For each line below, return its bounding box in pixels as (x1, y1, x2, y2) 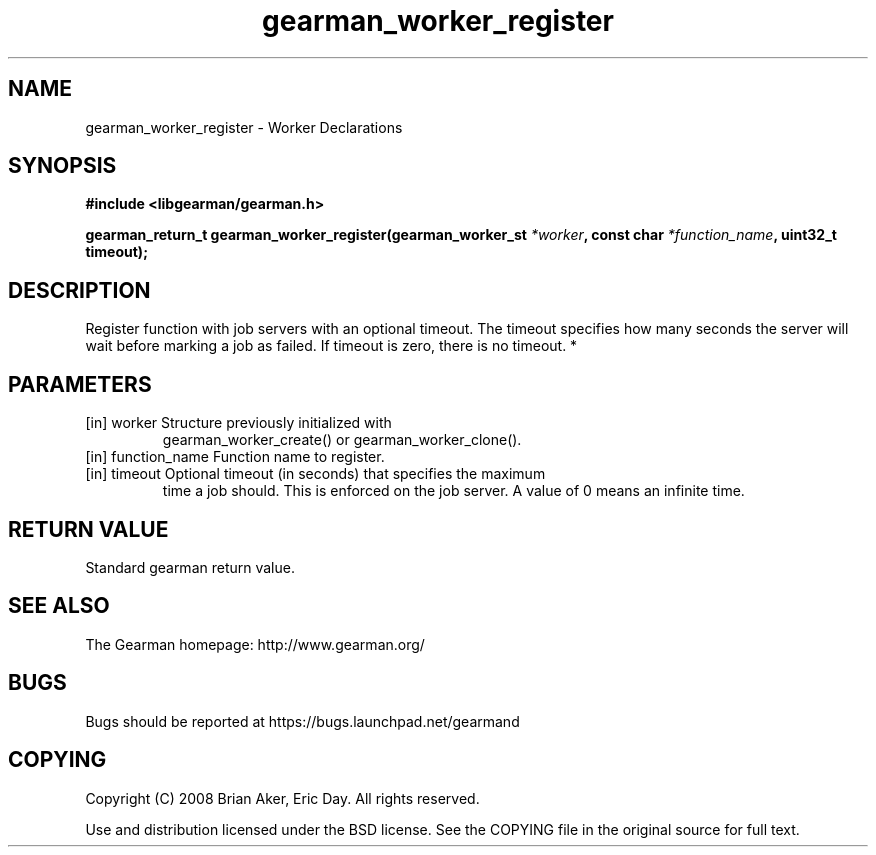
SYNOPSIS (8, 153, 117, 179)
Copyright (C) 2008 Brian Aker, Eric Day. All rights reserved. (85, 789, 480, 807)
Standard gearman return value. (85, 558, 295, 576)
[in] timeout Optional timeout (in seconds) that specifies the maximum (85, 465, 546, 483)
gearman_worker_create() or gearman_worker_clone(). (162, 431, 522, 449)
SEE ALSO (8, 593, 110, 619)
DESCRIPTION (8, 277, 151, 303)
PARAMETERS (8, 371, 152, 397)
